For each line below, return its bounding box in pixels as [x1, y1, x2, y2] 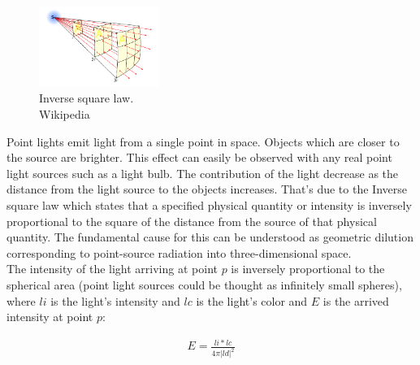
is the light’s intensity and [50, 292, 180, 309]
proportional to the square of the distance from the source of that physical [6, 212, 377, 229]
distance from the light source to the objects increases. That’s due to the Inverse [6, 180, 407, 198]
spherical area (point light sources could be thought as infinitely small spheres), [6, 276, 402, 293]
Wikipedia [39, 106, 90, 122]
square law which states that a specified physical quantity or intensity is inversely [6, 196, 412, 213]
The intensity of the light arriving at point [6, 260, 218, 277]
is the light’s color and [196, 292, 308, 309]
